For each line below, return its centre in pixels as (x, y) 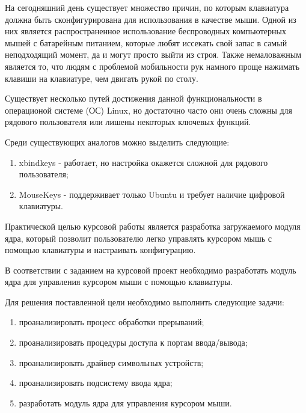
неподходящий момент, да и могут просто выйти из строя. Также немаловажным (153, 54)
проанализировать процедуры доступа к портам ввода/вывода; (133, 342)
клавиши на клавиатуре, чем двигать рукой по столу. (102, 78)
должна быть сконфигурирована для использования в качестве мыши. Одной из (151, 19)
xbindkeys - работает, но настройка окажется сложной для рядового (143, 162)
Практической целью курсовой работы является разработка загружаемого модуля (153, 226)
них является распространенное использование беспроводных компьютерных (145, 31)
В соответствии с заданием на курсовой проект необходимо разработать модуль (151, 270)
